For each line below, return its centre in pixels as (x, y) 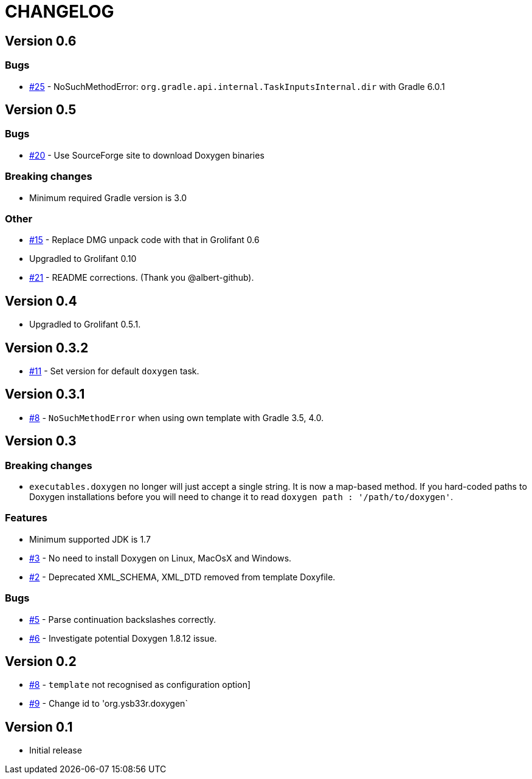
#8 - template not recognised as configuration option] (140, 685)
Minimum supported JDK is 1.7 (90, 539)
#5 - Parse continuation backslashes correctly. (123, 619)
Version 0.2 (41, 661)
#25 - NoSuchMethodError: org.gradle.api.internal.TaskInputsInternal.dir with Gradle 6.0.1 (237, 86)
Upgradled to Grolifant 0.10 (83, 259)
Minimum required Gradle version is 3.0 (108, 197)
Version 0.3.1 (45, 394)
